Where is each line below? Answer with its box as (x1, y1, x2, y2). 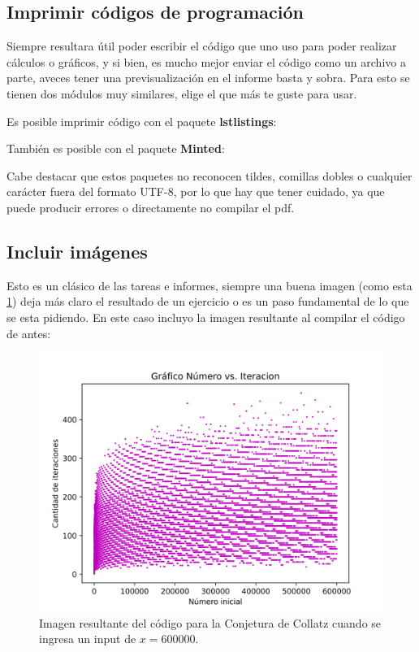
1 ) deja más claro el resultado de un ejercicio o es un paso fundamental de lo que (6, 293, 409, 310)
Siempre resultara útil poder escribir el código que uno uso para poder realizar (6, 37, 397, 54)
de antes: (6, 324, 51, 341)
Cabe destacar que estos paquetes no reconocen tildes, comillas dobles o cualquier (6, 167, 413, 184)
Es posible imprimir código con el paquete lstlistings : (6, 112, 277, 129)
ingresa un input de (39, 630, 136, 647)
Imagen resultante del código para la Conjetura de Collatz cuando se (39, 614, 382, 631)
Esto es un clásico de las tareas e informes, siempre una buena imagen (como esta (6, 276, 413, 293)
